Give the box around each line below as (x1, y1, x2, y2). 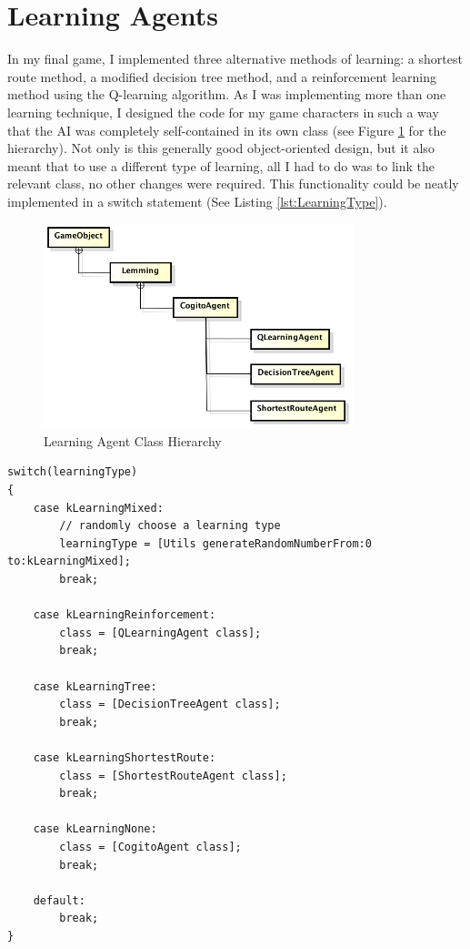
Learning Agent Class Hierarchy (44, 431, 222, 450)
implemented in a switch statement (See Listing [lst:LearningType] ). (7, 191, 387, 210)
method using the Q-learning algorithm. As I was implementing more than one (7, 85, 446, 104)
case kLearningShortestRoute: (33, 750, 216, 764)
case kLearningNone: (33, 822, 157, 836)
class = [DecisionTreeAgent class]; (59, 698, 281, 711)
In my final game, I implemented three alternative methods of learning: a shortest (7, 49, 463, 68)
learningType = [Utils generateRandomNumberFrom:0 (59, 536, 372, 550)
